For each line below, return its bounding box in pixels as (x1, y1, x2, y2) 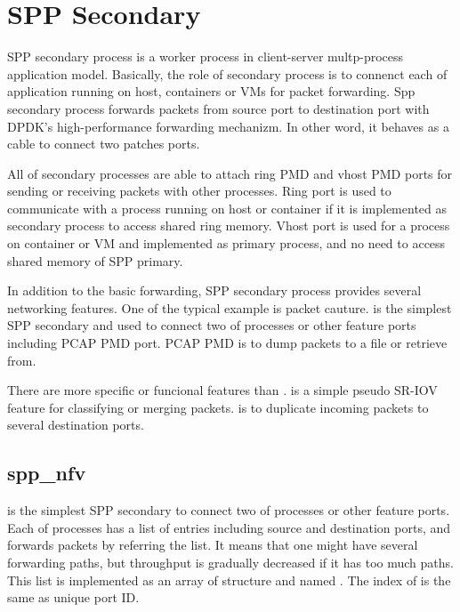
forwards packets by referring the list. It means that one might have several (7, 535, 418, 554)
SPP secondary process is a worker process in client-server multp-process (7, 47, 404, 66)
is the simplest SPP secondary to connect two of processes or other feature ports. (7, 501, 450, 519)
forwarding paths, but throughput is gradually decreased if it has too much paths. (7, 552, 454, 571)
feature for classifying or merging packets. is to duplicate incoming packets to (7, 398, 429, 416)
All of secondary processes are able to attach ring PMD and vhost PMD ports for (7, 164, 453, 182)
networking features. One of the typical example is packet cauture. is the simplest (7, 298, 452, 317)
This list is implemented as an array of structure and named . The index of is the (7, 570, 451, 589)
